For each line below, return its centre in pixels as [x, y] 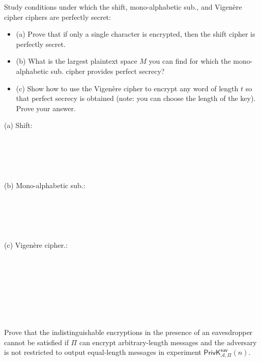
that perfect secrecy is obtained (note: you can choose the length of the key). [136, 98]
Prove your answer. [46, 108]
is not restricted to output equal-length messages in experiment [103, 352]
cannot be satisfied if [36, 342]
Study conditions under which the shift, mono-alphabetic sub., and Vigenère [123, 7]
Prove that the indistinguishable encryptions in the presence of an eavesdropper [128, 332]
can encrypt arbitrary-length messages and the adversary [168, 342]
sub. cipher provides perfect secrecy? [108, 71]
